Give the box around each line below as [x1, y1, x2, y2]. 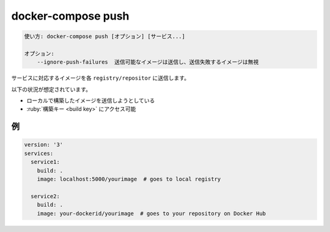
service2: [31, 193, 61, 200]
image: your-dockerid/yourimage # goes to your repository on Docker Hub [37, 210, 266, 217]
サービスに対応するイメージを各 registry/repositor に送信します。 [11, 74, 189, 82]
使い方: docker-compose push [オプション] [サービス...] [24, 33, 186, 40]
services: [24, 150, 54, 157]
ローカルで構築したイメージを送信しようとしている [26, 97, 155, 104]
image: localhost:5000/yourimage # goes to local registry [37, 176, 221, 183]
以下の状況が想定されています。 [11, 86, 92, 93]
